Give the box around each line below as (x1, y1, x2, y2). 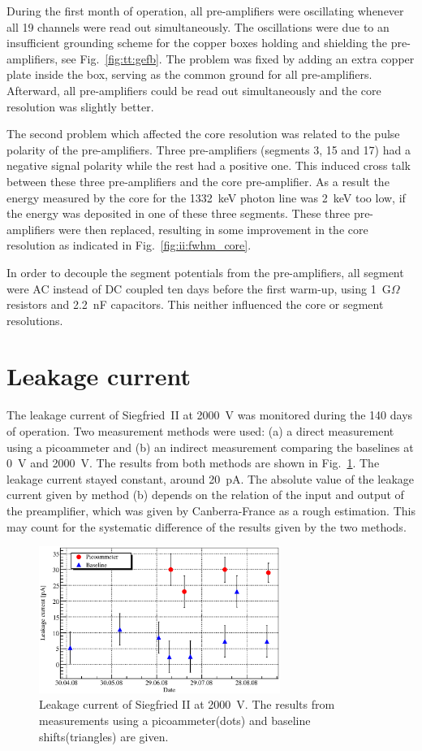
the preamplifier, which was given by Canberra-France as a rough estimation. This (6, 501, 416, 519)
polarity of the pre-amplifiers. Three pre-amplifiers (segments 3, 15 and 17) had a (6, 141, 411, 158)
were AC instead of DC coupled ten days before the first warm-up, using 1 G (6, 280, 391, 297)
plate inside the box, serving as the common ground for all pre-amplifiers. (6, 66, 372, 83)
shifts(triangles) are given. (39, 727, 169, 744)
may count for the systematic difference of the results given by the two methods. (6, 518, 407, 535)
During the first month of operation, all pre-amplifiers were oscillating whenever (6, 2, 404, 19)
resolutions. (6, 311, 63, 328)
